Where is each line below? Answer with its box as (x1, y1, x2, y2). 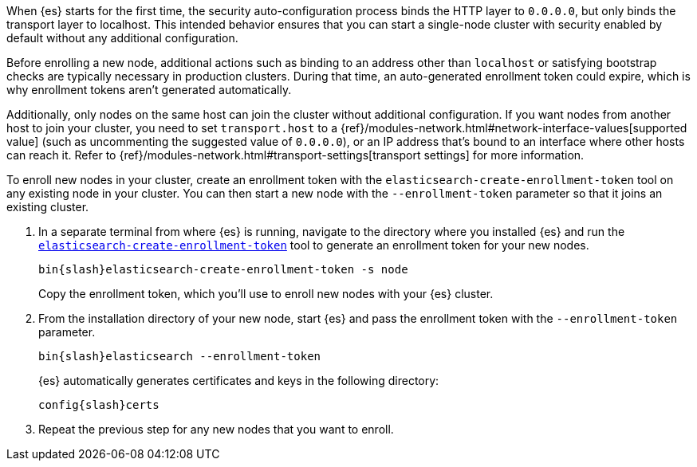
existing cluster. (6, 200, 89, 214)
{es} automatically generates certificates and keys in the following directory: (38, 374, 439, 387)
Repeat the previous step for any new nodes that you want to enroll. (38, 422, 394, 436)
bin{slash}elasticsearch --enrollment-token (38, 350, 321, 363)
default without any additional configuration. (6, 31, 238, 45)
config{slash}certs (38, 398, 159, 411)
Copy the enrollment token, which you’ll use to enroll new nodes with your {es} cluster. (38, 287, 494, 300)
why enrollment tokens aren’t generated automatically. (6, 83, 292, 96)
